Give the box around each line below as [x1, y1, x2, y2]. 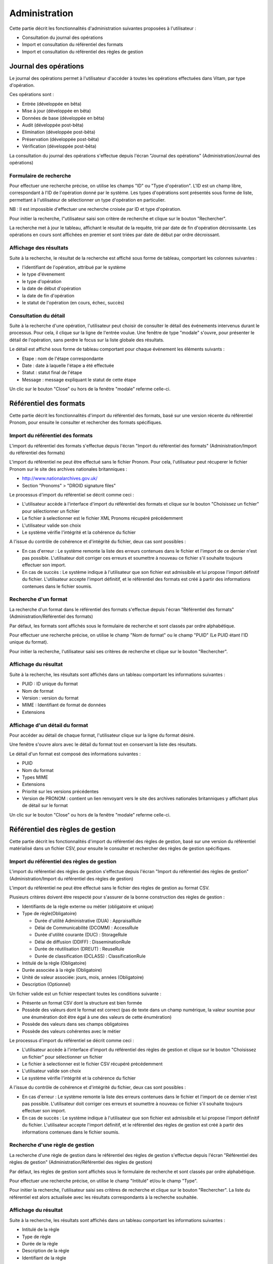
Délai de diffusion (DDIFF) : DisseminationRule [34, 938, 131, 945]
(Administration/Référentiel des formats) [9, 613, 94, 619]
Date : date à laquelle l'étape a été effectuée [22, 362, 114, 369]
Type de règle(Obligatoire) [22, 911, 77, 917]
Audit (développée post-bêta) [22, 122, 84, 128]
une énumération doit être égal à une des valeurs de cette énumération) [22, 1014, 172, 1020]
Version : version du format [22, 695, 79, 701]
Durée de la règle [22, 1240, 58, 1246]
